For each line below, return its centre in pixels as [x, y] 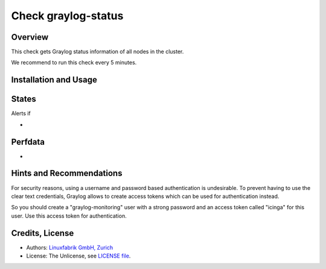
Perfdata [28, 142]
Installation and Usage [54, 80]
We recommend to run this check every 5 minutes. [74, 63]
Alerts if [21, 113]
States [24, 99]
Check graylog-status [67, 16]
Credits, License [43, 233]
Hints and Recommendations [67, 173]
